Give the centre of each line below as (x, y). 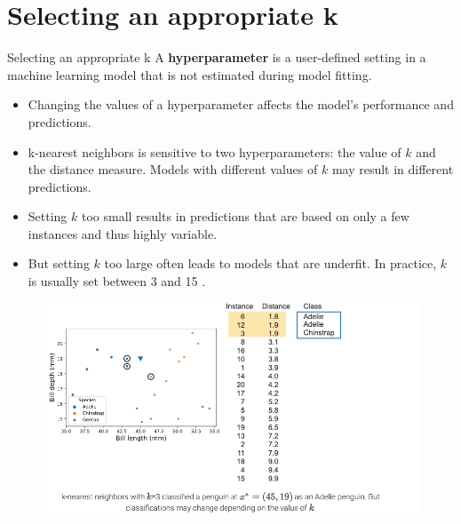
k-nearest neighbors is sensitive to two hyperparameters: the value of (215, 151)
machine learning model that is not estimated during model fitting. (190, 74)
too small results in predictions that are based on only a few (245, 216)
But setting (59, 263)
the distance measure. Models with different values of (173, 169)
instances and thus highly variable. (123, 233)
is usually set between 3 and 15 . (117, 281)
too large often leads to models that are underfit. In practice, (270, 263)
